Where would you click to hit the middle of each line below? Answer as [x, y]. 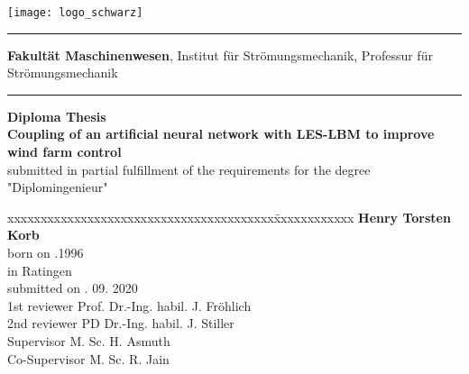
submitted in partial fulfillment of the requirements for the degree [189, 169]
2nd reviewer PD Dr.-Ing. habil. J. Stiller [121, 323]
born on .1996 [46, 252]
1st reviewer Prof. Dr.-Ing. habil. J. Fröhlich [129, 305]
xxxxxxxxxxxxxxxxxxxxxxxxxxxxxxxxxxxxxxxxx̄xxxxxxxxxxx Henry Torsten [229, 217]
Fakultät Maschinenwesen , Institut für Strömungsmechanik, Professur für [220, 55]
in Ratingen [40, 270]
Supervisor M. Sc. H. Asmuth [89, 340]
